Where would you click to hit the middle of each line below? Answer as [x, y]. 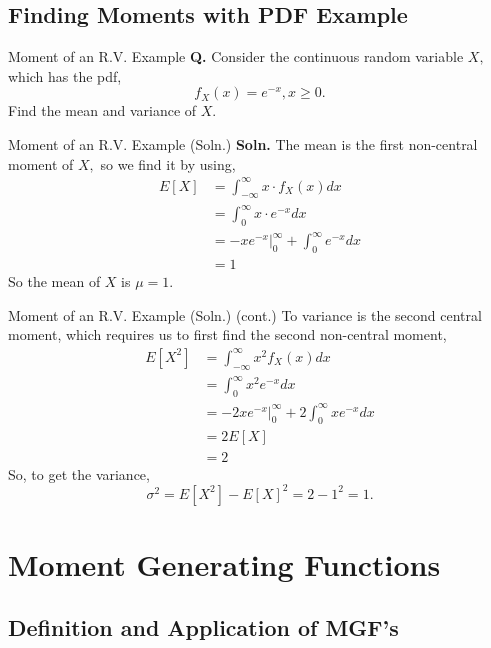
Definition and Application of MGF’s [203, 627]
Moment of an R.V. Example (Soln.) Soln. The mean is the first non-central [243, 143]
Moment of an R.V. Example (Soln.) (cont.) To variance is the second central [245, 314]
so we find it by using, [168, 163]
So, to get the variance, [79, 473]
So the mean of [54, 281]
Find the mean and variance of [102, 110]
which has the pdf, [65, 75]
